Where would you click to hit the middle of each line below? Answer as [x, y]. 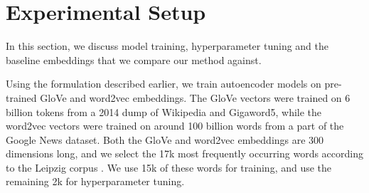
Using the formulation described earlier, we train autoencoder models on [164, 84]
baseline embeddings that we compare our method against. [134, 59]
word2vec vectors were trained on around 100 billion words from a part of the [175, 126]
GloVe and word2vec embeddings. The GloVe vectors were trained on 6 [195, 97]
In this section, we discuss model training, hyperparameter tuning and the [167, 46]
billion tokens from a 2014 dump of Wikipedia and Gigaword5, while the [164, 111]
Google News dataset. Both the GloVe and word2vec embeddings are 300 [165, 139]
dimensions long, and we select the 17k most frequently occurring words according [185, 153]
